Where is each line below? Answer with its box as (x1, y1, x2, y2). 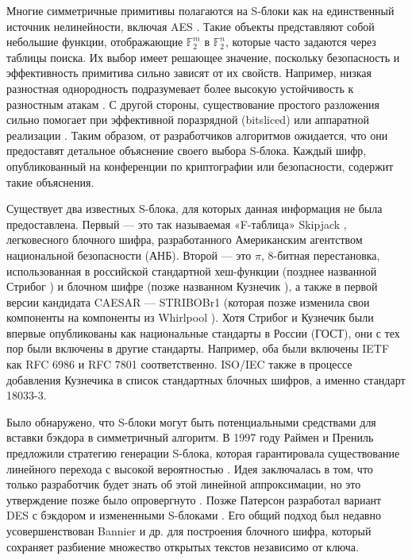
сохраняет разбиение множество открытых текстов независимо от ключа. (6, 538, 359, 554)
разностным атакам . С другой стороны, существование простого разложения (6, 95, 379, 112)
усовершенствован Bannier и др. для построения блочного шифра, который (6, 523, 372, 539)
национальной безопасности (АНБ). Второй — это (6, 246, 252, 263)
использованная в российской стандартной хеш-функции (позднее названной (6, 262, 377, 279)
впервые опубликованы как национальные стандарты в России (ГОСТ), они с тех (6, 324, 400, 341)
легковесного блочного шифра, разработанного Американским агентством (6, 231, 363, 248)
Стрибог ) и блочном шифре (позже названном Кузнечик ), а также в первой (6, 278, 378, 295)
